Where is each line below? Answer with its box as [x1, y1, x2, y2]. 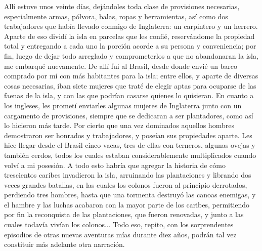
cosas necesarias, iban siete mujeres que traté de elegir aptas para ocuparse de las [4, 80, 256, 91]
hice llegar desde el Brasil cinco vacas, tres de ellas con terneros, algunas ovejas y [4, 140, 255, 150]
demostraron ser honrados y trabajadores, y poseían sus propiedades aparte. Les [4, 130, 252, 140]
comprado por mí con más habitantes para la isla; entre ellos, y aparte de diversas [4, 70, 258, 81]
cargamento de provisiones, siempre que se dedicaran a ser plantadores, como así [4, 110, 253, 120]
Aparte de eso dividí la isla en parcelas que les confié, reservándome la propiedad [4, 30, 255, 41]
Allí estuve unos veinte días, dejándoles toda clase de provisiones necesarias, [4, 1, 240, 11]
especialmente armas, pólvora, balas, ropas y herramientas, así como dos [4, 11, 228, 21]
